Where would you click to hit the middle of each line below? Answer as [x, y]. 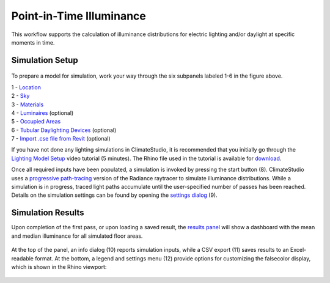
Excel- [299, 250]
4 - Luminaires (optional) [42, 112]
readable [22, 258]
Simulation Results [48, 213]
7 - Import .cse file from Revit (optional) [61, 139]
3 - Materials [28, 105]
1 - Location [26, 87]
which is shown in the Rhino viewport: [59, 266]
